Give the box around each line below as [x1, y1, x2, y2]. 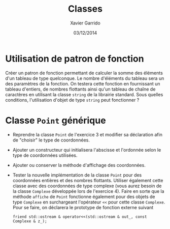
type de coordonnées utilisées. [12, 152, 78, 158]
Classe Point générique [5, 114, 106, 126]
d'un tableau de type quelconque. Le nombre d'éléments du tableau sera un [5, 75, 164, 81]
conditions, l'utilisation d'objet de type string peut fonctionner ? [5, 97, 140, 103]
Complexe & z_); [12, 218, 47, 224]
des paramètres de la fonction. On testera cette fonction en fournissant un [5, 80, 161, 87]
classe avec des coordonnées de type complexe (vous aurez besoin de [12, 183, 162, 189]
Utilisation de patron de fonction [5, 53, 144, 64]
